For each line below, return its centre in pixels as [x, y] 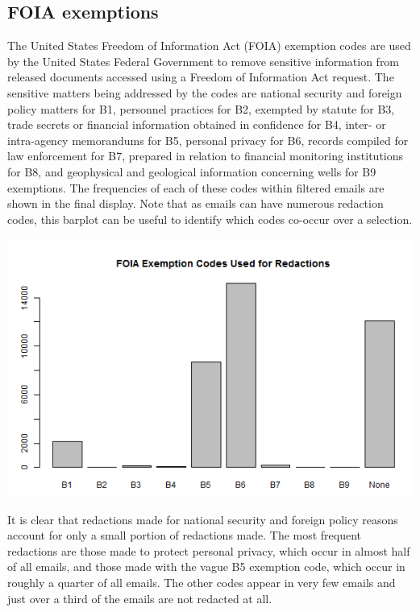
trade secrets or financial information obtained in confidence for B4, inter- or [197, 124]
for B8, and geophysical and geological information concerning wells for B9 [192, 171]
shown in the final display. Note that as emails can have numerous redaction [195, 203]
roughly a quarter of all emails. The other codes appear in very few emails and [202, 583]
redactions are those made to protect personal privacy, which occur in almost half [209, 550]
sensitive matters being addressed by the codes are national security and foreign [205, 92]
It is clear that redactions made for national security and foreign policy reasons [203, 519]
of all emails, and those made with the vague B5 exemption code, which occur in [206, 567]
